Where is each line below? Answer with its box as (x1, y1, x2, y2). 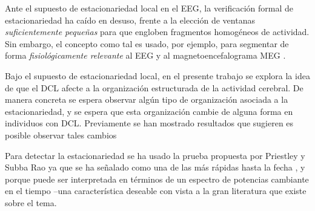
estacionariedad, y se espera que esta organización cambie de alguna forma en (5, 105, 293, 117)
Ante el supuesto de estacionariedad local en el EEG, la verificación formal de (5, 2, 294, 14)
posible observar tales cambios (5, 128, 117, 141)
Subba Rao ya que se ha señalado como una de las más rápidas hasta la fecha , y (5, 161, 305, 174)
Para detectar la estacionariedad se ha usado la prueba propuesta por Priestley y (5, 149, 305, 161)
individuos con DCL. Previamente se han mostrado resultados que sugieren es (5, 117, 294, 129)
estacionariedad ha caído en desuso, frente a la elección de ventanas (5, 13, 255, 26)
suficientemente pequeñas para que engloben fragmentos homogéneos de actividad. (5, 25, 310, 38)
